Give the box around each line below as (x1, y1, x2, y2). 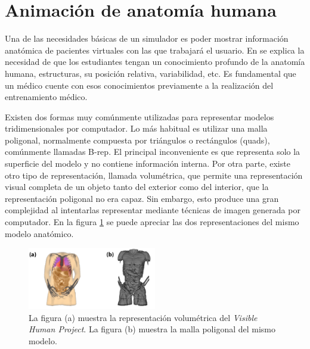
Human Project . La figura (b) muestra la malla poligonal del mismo (29, 323, 276, 335)
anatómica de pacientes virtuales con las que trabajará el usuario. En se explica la (5, 43, 305, 56)
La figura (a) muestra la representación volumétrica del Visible (29, 311, 258, 323)
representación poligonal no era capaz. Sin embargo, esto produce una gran (5, 192, 279, 204)
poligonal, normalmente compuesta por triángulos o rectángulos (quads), (5, 133, 270, 146)
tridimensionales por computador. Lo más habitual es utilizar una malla (5, 122, 268, 135)
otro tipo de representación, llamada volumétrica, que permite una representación (5, 169, 303, 181)
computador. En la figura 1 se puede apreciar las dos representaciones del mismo (5, 216, 299, 228)
